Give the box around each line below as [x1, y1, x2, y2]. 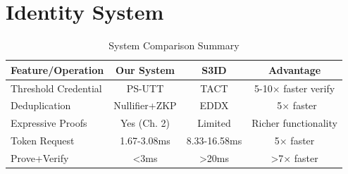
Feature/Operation [11, 62, 104, 77]
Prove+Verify [11, 150, 69, 165]
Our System [116, 62, 175, 77]
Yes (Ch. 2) [120, 116, 170, 130]
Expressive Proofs [11, 116, 87, 130]
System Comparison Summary [108, 38, 240, 53]
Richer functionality [251, 116, 337, 130]
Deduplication [11, 98, 71, 113]
